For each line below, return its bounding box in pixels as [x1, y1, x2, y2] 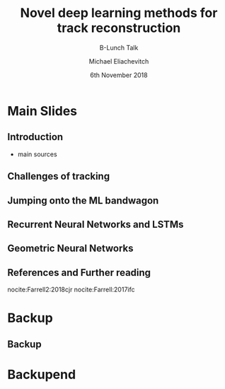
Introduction [7, 131, 64, 143]
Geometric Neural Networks [7, 243, 134, 255]
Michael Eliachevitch [88, 57, 149, 65]
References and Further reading [7, 267, 151, 279]
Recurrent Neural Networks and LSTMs [7, 218, 184, 231]
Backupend [7, 366, 76, 383]
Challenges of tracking [7, 170, 110, 182]
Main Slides [7, 103, 78, 119]
